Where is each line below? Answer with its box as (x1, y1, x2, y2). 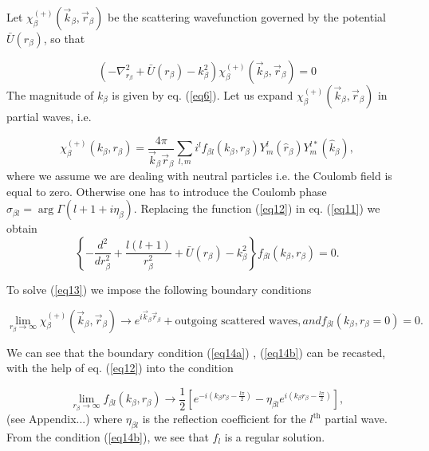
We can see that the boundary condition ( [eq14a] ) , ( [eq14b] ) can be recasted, (6, 343, 386, 360)
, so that (43, 30, 85, 46)
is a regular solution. (224, 428, 325, 445)
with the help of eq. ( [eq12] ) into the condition (6, 359, 234, 376)
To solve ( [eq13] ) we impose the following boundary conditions (6, 280, 312, 297)
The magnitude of (6, 87, 94, 103)
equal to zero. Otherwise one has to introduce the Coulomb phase (6, 182, 327, 199)
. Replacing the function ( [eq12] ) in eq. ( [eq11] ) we (133, 200, 380, 217)
